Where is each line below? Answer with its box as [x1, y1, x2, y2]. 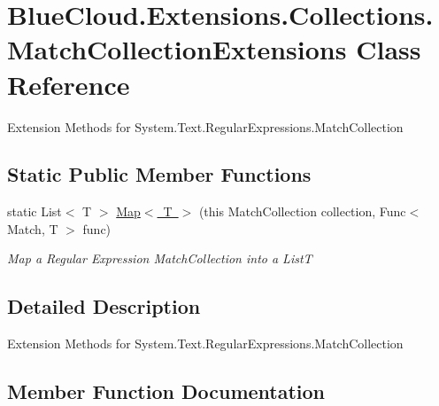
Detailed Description [7, 293, 201, 320]
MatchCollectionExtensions [7, 31, 347, 67]
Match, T [7, 219, 58, 238]
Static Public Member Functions [7, 160, 312, 188]
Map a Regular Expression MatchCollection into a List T [7, 249, 312, 268]
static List [7, 202, 62, 221]
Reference [7, 66, 130, 102]
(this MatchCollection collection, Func [198, 202, 406, 221]
